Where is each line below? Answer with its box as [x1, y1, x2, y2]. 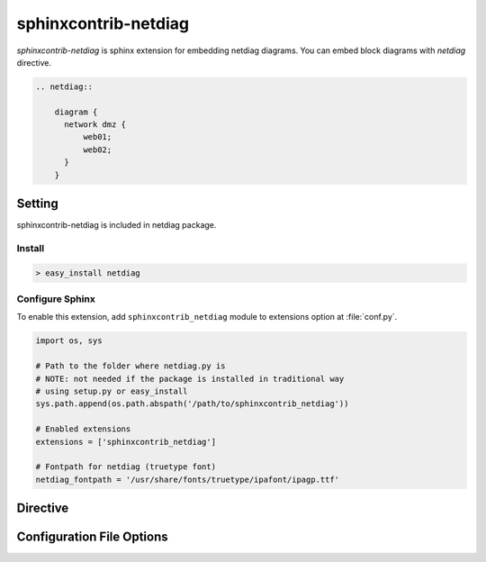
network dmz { [64, 120, 126, 130]
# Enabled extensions [35, 424, 131, 434]
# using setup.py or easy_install [35, 385, 188, 396]
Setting [16, 196, 58, 212]
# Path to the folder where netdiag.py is [35, 361, 226, 371]
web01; [82, 131, 112, 142]
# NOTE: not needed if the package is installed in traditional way [35, 374, 345, 384]
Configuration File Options [16, 530, 168, 545]
